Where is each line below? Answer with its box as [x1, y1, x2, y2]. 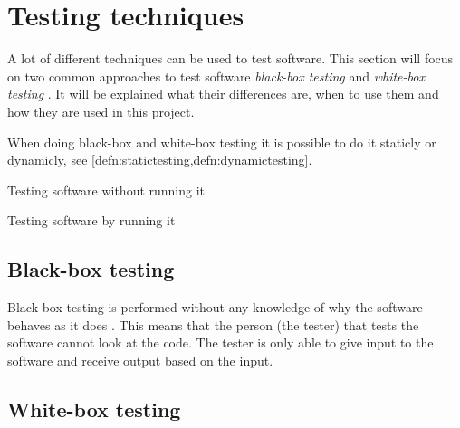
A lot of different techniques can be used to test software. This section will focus [7, 49, 454, 68]
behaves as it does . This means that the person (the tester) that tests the [7, 315, 419, 334]
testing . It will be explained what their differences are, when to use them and [7, 84, 439, 103]
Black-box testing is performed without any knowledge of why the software [7, 298, 423, 317]
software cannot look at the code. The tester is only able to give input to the [7, 333, 434, 352]
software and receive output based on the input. [7, 350, 273, 369]
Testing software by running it [7, 211, 176, 230]
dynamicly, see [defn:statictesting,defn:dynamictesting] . [7, 150, 312, 169]
